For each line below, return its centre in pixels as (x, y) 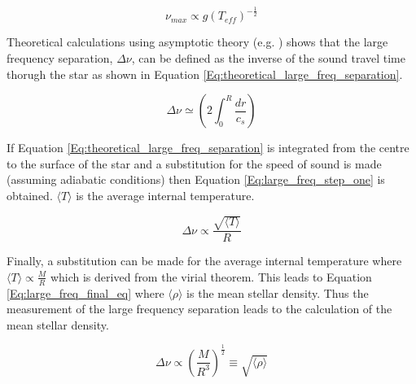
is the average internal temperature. (165, 195)
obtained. (30, 195)
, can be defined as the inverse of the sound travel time (268, 57)
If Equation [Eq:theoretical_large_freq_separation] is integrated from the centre (208, 148)
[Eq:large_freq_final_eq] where (85, 292)
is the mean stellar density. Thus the (278, 292)
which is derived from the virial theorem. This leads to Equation (211, 276)
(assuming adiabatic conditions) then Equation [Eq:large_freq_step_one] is (196, 179)
